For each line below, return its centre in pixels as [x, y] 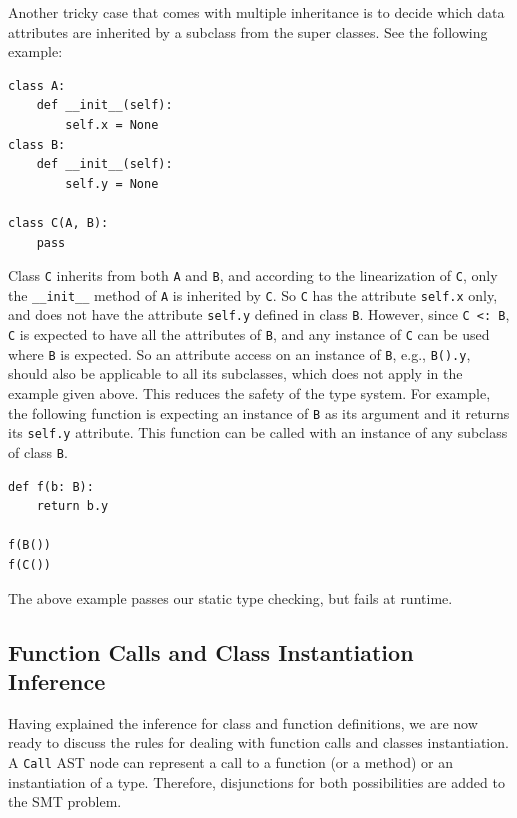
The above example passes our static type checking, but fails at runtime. [230, 597]
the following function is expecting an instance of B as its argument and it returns [259, 412]
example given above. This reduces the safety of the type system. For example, [249, 393]
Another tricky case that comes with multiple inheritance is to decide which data [256, 12]
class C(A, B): [58, 222]
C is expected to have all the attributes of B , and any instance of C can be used [249, 334]
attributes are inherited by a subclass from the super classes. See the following [248, 31]
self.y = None [112, 183]
